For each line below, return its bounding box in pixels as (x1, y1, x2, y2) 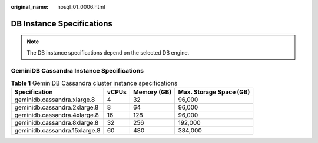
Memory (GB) (132, 88, 172, 96)
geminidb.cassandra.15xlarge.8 (14, 127, 101, 135)
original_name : (11, 4, 49, 10)
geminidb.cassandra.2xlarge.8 (14, 103, 99, 111)
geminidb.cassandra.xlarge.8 (14, 96, 95, 104)
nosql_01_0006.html (57, 4, 105, 10)
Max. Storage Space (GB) (178, 88, 250, 96)
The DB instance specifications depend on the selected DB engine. (26, 49, 190, 56)
